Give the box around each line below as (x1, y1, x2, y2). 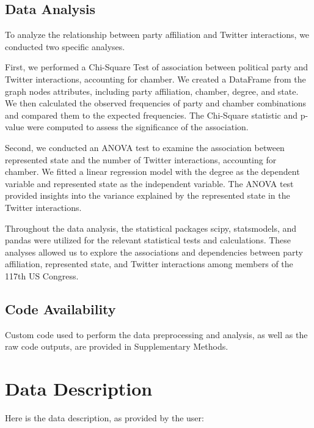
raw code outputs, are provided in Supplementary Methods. (5, 340, 228, 353)
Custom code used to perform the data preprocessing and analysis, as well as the (5, 328, 308, 341)
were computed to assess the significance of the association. (27, 120, 249, 133)
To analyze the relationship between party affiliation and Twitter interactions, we (5, 28, 310, 41)
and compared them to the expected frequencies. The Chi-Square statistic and (5, 108, 298, 121)
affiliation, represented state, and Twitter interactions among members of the (5, 257, 293, 270)
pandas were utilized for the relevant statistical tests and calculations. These (5, 234, 291, 246)
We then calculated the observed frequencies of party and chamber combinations (5, 97, 307, 109)
